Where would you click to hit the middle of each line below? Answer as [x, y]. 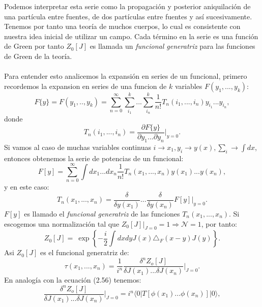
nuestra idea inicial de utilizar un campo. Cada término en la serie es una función [131, 36]
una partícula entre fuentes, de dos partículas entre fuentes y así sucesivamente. [128, 16]
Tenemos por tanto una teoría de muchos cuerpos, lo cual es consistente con [122, 26]
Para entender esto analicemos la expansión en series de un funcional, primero [126, 76]
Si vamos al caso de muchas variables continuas [78, 147]
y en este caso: [27, 187]
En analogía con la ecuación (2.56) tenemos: [73, 280]
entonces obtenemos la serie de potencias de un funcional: [94, 158]
